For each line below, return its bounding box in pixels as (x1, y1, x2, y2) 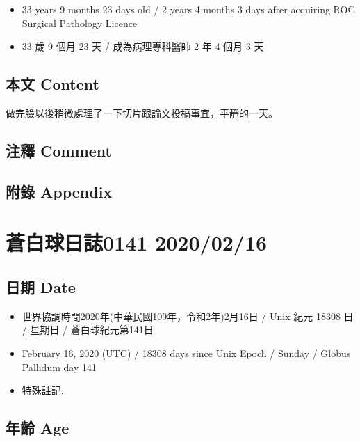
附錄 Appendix (6, 180, 113, 202)
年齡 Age (6, 417, 69, 439)
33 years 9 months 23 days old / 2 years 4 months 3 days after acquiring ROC (22, 2, 355, 16)
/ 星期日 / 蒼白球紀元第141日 (22, 322, 154, 337)
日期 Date (6, 276, 76, 297)
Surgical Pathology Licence (22, 15, 138, 30)
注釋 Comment (6, 139, 113, 161)
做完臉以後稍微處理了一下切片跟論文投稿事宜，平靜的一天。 (6, 105, 278, 120)
